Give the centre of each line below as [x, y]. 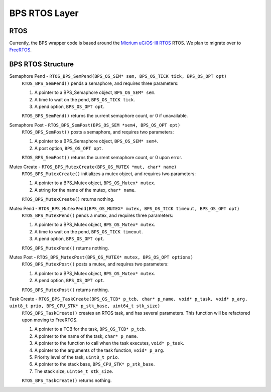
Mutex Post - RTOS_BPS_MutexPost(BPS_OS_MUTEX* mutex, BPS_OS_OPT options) [101, 257]
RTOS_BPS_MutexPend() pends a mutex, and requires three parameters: [97, 215]
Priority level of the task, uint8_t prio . [77, 357]
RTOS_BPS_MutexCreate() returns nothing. [68, 199]
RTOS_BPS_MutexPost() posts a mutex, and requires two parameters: [95, 264]
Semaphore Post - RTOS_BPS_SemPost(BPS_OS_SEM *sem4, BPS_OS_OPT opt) [95, 125]
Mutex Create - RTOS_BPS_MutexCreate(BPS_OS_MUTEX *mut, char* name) [93, 167]
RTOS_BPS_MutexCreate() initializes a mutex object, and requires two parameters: [109, 174]
